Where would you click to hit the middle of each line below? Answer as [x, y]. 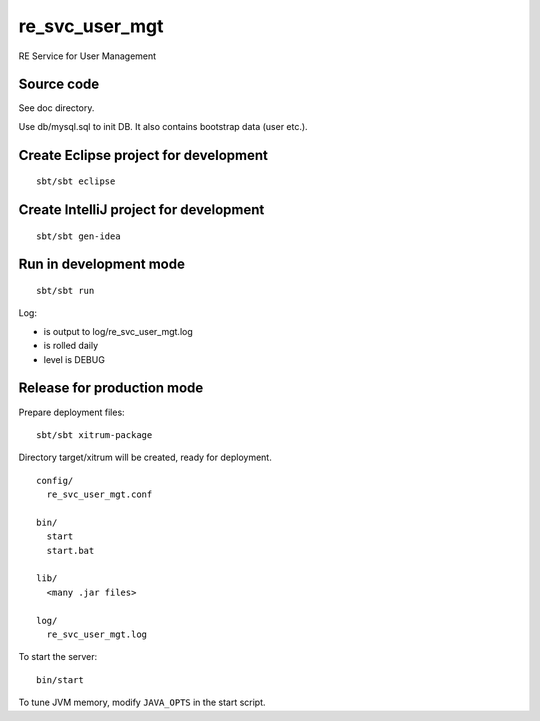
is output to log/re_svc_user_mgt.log [118, 331]
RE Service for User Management [87, 56]
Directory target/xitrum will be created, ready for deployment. [145, 457]
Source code [59, 84]
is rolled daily [71, 346]
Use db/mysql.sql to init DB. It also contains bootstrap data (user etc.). [163, 126]
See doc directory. [56, 108]
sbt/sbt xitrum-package [94, 434]
